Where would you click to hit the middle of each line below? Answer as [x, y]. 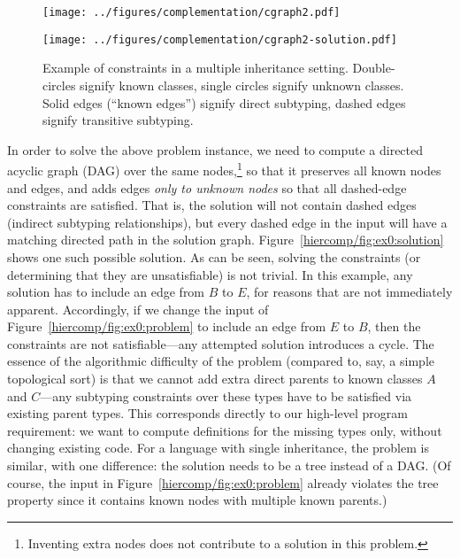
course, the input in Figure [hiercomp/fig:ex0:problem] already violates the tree [223, 482]
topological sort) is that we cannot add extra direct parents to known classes [215, 379]
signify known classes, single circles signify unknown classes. [242, 85]
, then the [394, 326]
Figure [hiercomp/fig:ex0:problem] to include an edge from [167, 326]
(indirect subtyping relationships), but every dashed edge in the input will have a [227, 222]
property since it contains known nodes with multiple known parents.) [197, 500]
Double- [374, 68]
